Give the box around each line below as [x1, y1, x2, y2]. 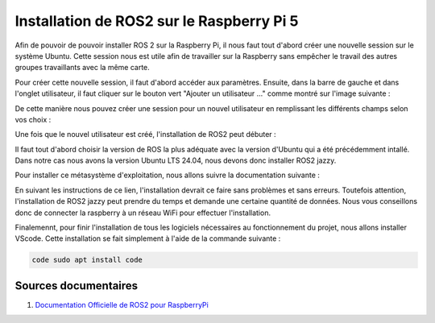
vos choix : [14, 114, 52, 124]
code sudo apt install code [31, 255, 143, 265]
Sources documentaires [14, 279, 139, 292]
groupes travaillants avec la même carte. [14, 63, 151, 72]
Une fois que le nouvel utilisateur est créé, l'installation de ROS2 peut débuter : [14, 130, 277, 139]
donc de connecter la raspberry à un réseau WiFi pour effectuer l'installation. [14, 208, 271, 217]
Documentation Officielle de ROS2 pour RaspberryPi [35, 300, 209, 309]
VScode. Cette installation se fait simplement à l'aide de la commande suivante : [14, 234, 281, 243]
